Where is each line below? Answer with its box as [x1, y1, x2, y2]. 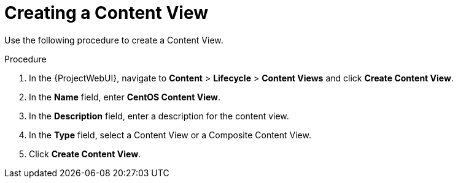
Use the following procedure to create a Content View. [4, 34, 223, 45]
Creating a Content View [4, 2, 209, 23]
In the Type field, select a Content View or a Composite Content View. [29, 129, 311, 140]
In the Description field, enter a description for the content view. [29, 110, 289, 121]
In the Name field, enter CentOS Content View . [29, 91, 221, 102]
